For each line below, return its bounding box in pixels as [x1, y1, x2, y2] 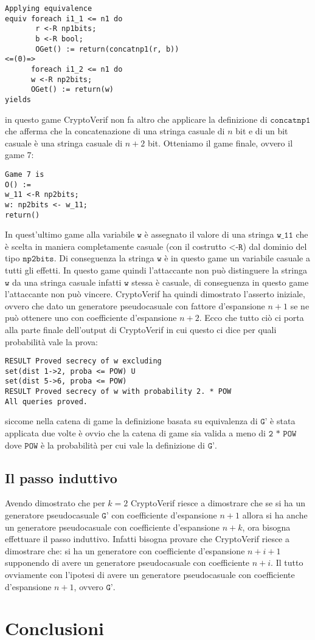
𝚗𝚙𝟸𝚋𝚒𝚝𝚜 [22, 255, 54, 264]
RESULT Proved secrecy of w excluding [5, 357, 162, 366]
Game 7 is [5, 170, 44, 179]
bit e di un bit [235, 125, 288, 137]
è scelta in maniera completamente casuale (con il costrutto [5, 239, 226, 252]
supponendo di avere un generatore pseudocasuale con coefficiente [5, 556, 250, 569]
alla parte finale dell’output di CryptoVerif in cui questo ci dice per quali [5, 323, 277, 335]
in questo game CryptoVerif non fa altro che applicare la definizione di [5, 112, 268, 125]
